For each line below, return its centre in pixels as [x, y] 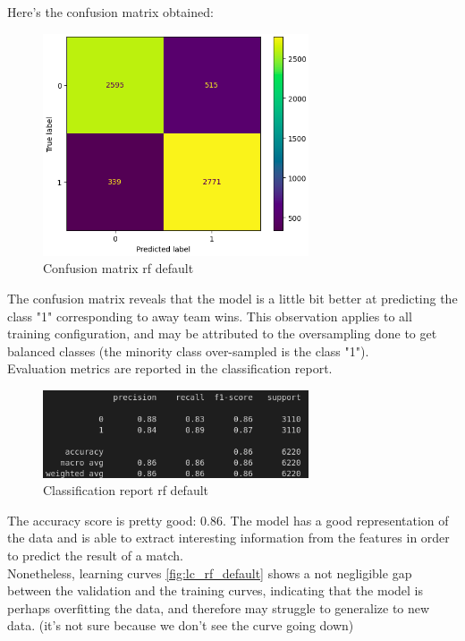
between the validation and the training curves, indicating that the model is [215, 590]
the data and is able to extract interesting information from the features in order [228, 538]
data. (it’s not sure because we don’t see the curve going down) [181, 625]
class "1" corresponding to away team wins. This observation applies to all [210, 316]
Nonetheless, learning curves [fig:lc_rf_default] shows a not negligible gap [210, 573]
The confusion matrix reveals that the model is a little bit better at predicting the [232, 298]
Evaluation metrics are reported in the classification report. [170, 368]
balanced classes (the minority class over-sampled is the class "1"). [188, 350]
